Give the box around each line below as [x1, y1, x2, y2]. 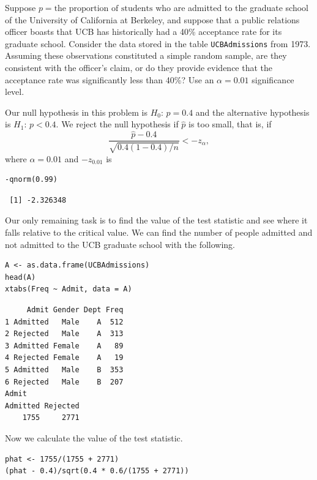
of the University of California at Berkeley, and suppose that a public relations [5, 13, 300, 26]
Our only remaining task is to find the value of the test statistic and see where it [5, 214, 308, 227]
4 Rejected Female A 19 [5, 353, 124, 362]
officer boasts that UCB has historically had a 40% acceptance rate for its [5, 25, 282, 38]
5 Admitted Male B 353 [5, 365, 124, 374]
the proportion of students [54, 4, 153, 13]
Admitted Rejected [5, 401, 80, 410]
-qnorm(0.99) [5, 175, 58, 184]
